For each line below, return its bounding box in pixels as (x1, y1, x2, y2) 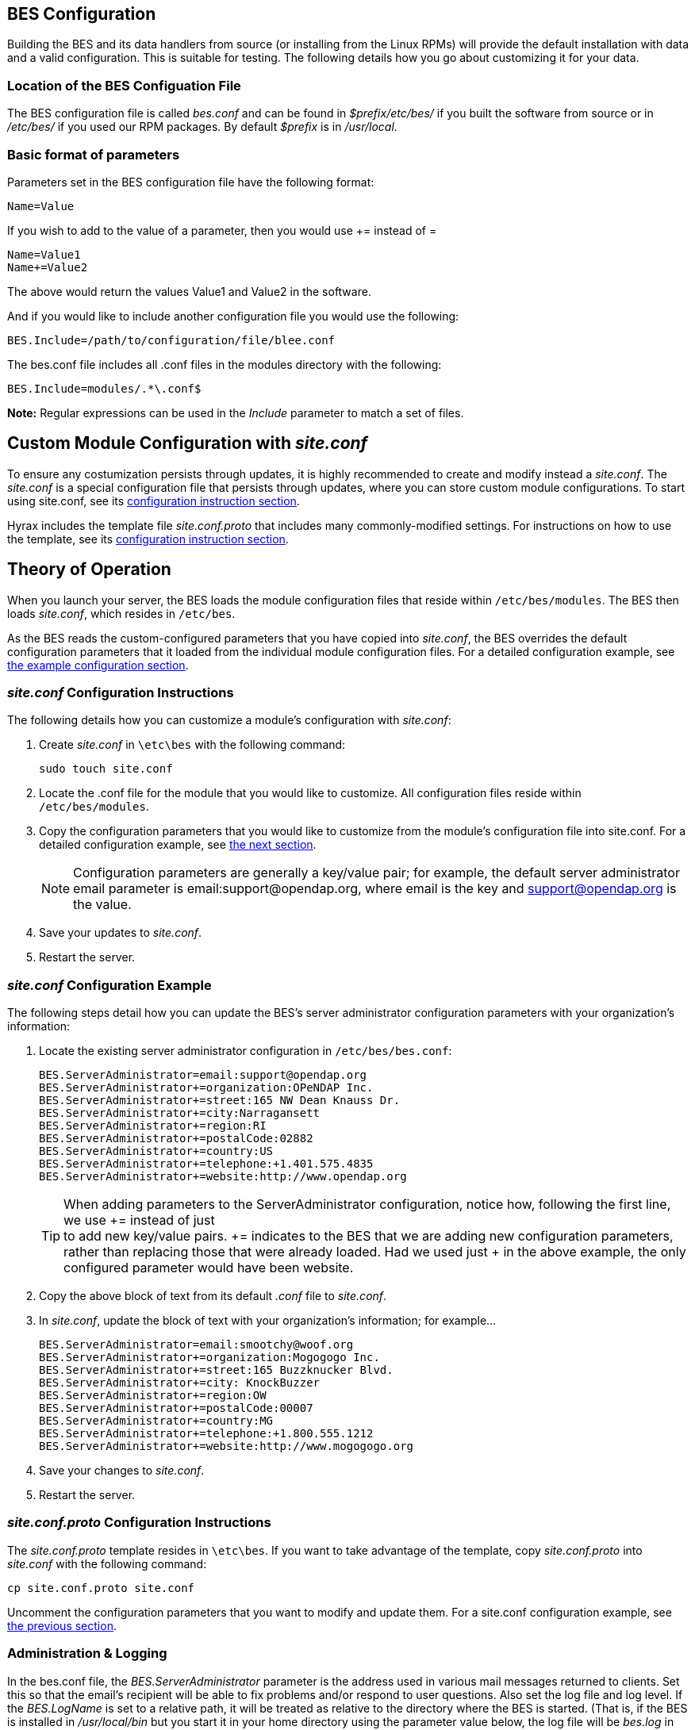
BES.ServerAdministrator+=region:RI (39, 1119, 267, 1133)
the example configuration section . (7, 658, 189, 672)
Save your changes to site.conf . (39, 1463, 205, 1478)
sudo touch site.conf (39, 762, 173, 776)
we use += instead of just (63, 1212, 215, 1229)
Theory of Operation (7, 559, 171, 580)
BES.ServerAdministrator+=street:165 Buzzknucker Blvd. (39, 1364, 394, 1377)
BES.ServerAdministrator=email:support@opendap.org (39, 1068, 367, 1082)
